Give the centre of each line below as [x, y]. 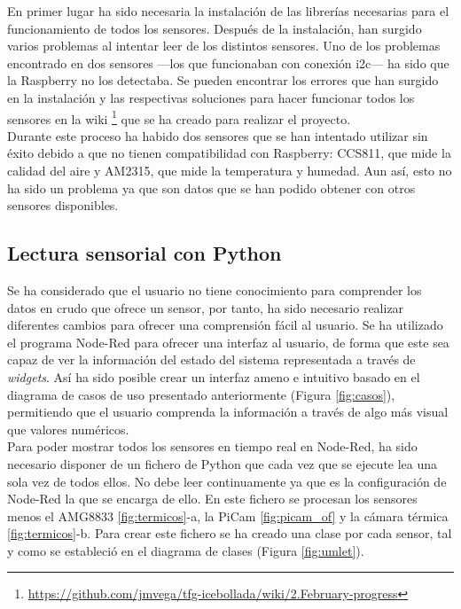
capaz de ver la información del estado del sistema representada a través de [211, 359]
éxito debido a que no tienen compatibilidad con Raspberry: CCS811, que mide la [229, 153]
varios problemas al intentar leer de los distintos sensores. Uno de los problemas [224, 46]
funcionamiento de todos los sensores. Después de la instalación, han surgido [215, 28]
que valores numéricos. [68, 429]
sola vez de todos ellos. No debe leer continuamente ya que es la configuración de [227, 481]
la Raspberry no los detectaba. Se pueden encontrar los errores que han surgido [223, 80]
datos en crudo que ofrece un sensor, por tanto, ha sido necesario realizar [206, 307]
